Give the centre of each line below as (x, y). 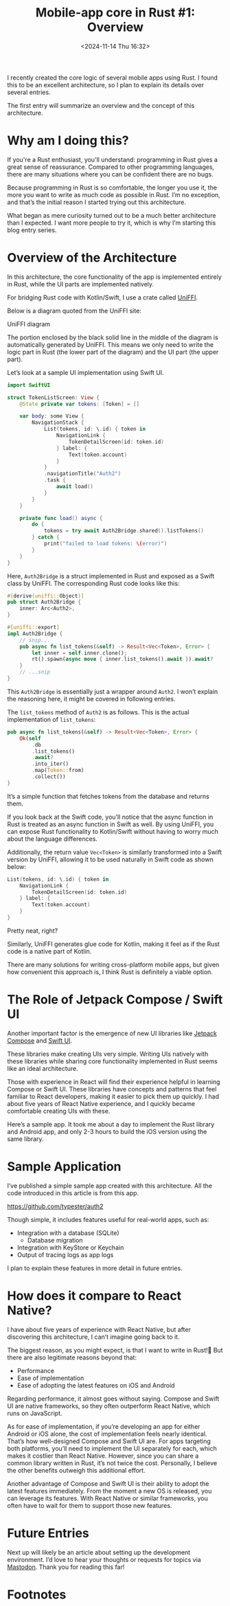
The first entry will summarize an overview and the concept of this (101, 105)
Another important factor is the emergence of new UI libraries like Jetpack (112, 1033)
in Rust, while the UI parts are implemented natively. (81, 284)
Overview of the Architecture (92, 258)
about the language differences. (53, 839)
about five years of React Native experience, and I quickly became (101, 1103)
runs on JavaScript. (35, 1413)
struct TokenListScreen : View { (53, 397)
